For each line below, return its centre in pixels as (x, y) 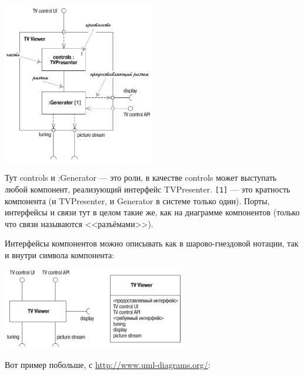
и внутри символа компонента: (60, 255)
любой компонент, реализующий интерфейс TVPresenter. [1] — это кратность (148, 189)
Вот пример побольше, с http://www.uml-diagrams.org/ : (108, 364)
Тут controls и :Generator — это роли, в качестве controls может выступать (141, 178)
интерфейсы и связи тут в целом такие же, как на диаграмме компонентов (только (152, 212)
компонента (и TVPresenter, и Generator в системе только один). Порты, (137, 200)
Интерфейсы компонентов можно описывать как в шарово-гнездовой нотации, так (152, 243)
